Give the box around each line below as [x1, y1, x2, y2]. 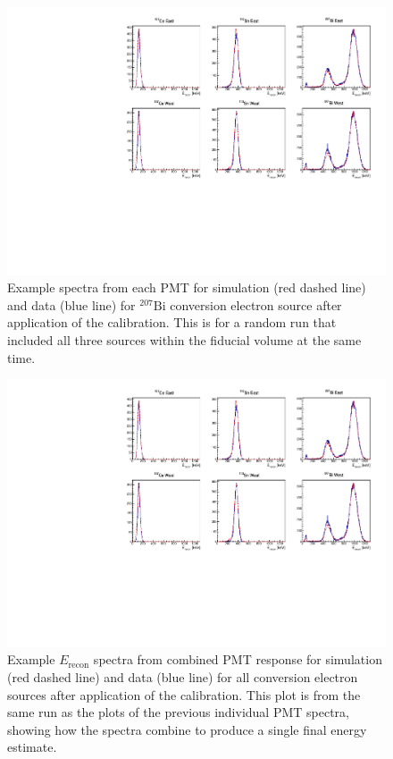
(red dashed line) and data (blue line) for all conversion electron [7, 668, 358, 687]
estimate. [7, 738, 57, 756]
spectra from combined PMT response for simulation [93, 650, 382, 669]
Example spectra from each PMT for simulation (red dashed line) [7, 278, 366, 297]
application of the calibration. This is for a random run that [7, 313, 337, 332]
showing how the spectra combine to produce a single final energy [7, 720, 367, 738]
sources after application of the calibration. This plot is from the [7, 685, 361, 704]
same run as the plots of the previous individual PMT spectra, [7, 703, 349, 721]
